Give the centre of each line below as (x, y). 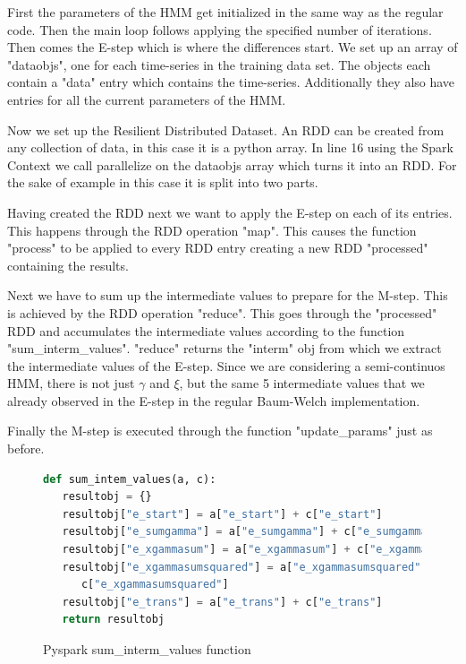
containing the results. (68, 265)
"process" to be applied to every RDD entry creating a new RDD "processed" (218, 248)
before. (26, 448)
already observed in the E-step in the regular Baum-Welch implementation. (214, 400)
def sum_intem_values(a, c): (130, 479)
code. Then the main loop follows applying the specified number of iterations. (220, 29)
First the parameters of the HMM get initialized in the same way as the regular (225, 12)
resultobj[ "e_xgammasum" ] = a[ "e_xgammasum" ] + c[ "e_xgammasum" (258, 550)
